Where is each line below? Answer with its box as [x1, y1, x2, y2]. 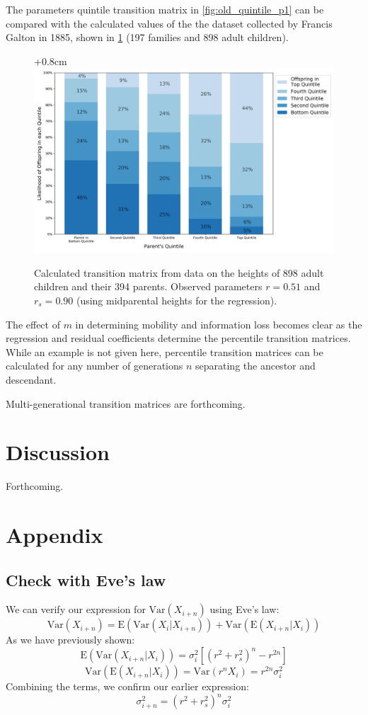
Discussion [6, 437, 110, 467]
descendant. [6, 372, 57, 387]
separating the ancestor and [195, 358, 316, 373]
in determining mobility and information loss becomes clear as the [75, 316, 362, 331]
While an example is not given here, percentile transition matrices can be [6, 344, 323, 359]
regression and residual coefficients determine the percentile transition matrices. [6, 331, 351, 345]
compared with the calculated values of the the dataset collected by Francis [6, 16, 333, 30]
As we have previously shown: [6, 632, 135, 647]
